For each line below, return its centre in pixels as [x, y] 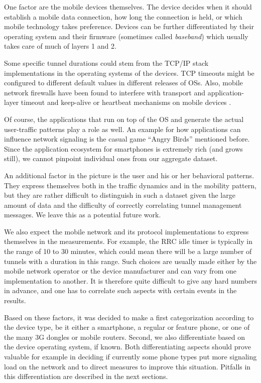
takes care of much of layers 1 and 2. [60, 46]
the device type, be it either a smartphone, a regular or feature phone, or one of [127, 327]
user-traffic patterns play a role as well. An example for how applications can [122, 129]
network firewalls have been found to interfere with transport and [105, 92]
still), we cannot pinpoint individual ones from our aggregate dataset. [111, 158]
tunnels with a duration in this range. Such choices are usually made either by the [130, 261]
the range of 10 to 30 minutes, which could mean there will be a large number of [128, 251]
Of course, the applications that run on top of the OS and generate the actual [124, 119]
